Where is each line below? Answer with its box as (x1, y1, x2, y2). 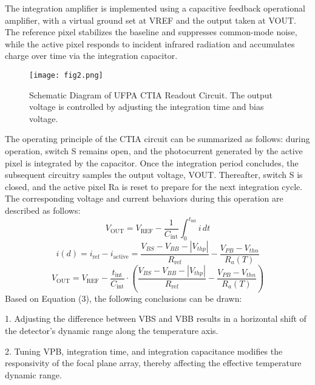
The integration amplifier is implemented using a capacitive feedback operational (5, 2, 305, 14)
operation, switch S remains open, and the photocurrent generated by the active (5, 145, 303, 157)
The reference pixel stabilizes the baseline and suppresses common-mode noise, (5, 26, 297, 38)
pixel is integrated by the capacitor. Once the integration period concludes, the (5, 156, 299, 169)
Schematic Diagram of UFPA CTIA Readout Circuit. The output (29, 88, 273, 101)
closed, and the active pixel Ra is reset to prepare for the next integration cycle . (5, 180, 303, 192)
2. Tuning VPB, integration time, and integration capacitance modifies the (5, 344, 283, 357)
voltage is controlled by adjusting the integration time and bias (29, 100, 264, 113)
